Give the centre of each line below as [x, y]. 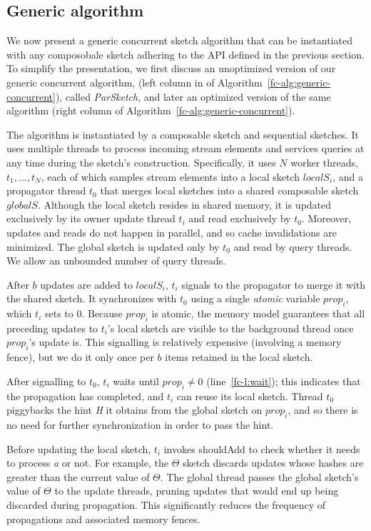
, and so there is [323, 410]
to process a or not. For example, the [87, 463]
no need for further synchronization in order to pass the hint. [140, 425]
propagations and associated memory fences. [103, 518]
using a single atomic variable [255, 298]
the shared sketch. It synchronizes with [92, 298]
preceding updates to [52, 328]
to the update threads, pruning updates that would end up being [197, 491]
